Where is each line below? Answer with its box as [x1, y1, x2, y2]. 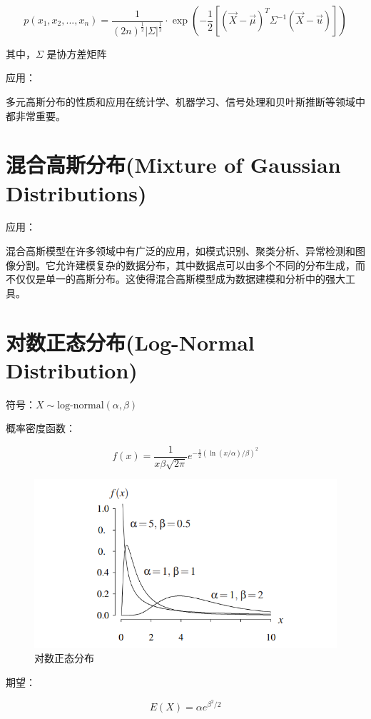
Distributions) [6, 178, 147, 207]
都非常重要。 [6, 108, 66, 123]
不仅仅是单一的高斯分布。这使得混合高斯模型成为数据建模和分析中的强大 [6, 271, 345, 286]
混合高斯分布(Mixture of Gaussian [6, 150, 341, 179]
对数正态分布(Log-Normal [6, 327, 255, 356]
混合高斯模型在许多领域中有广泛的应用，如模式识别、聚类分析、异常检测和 [6, 243, 355, 258]
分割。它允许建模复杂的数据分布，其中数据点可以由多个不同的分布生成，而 [15, 257, 365, 272]
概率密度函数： [6, 421, 76, 436]
